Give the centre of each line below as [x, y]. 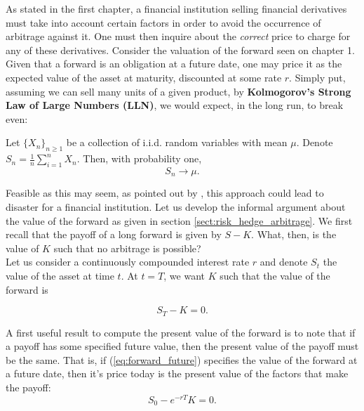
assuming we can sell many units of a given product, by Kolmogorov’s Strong [178, 91]
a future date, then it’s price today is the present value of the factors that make [177, 373]
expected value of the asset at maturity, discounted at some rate [144, 77]
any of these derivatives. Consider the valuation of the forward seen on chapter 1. [180, 50]
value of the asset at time [60, 275]
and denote [284, 262]
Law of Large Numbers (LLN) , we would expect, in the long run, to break [175, 105]
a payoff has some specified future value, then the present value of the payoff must [182, 346]
